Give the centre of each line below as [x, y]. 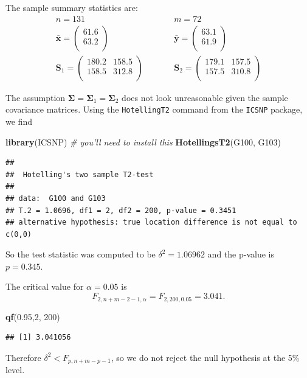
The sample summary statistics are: [72, 7]
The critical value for [45, 286]
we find [19, 121]
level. [15, 370]
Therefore [23, 357]
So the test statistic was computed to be [81, 254]
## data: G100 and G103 [56, 198]
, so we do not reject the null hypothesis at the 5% [205, 357]
